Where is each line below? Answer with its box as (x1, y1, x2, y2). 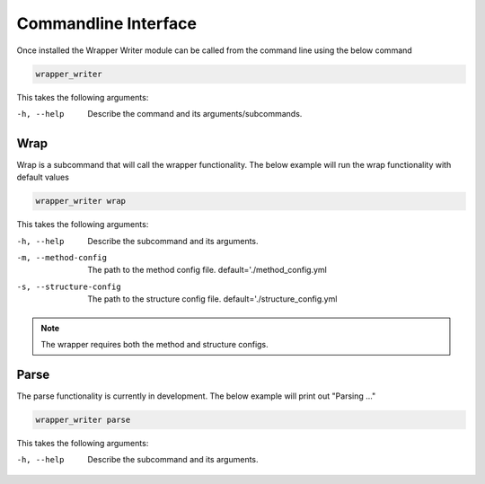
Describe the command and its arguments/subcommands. (87, 108, 303, 119)
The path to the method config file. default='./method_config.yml (87, 265, 327, 276)
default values (16, 172, 69, 183)
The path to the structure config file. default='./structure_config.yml (87, 294, 338, 304)
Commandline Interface (16, 13, 198, 33)
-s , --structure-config (16, 281, 121, 292)
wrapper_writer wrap (35, 196, 126, 207)
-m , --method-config (16, 252, 108, 262)
